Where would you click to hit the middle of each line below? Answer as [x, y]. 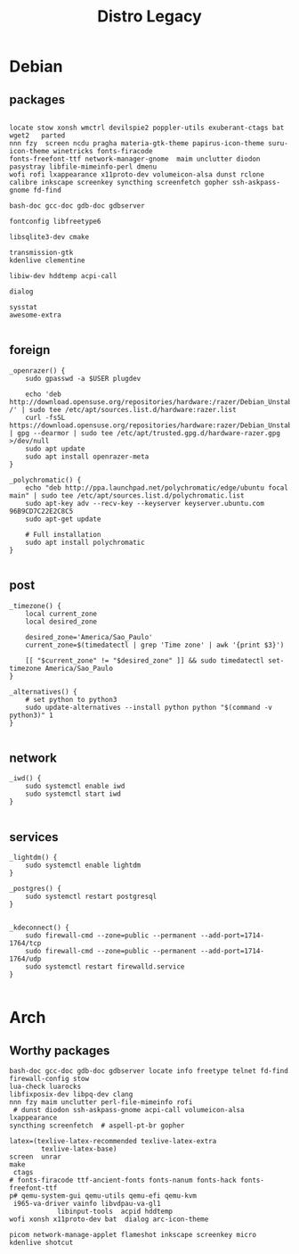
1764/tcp [25, 944]
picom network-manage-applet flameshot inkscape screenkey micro [133, 1235]
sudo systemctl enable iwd [75, 787]
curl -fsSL [45, 417]
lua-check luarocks [45, 1087]
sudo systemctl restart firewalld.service [105, 967]
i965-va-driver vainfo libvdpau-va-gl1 [87, 1204]
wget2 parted [37, 136]
